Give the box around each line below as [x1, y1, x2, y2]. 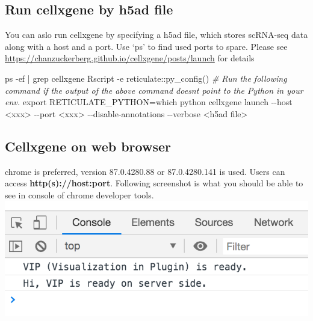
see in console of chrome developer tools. [5, 188, 154, 201]
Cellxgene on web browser [5, 136, 171, 155]
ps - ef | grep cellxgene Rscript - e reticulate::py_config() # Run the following [5, 72, 287, 84]
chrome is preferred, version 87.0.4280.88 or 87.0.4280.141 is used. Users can [5, 165, 285, 177]
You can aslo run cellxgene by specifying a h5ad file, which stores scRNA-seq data [5, 28, 308, 41]
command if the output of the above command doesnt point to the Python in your [5, 84, 303, 96]
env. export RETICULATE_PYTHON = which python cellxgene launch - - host [5, 96, 293, 108]
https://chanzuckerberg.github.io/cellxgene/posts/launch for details [5, 52, 255, 64]
